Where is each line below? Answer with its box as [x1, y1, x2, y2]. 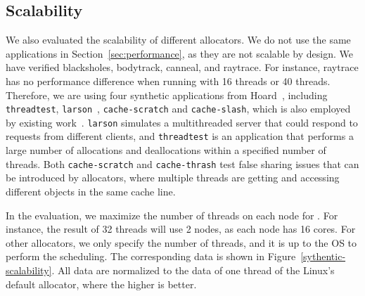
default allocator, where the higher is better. [6, 276, 197, 291]
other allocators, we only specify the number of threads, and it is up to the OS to [6, 235, 357, 250]
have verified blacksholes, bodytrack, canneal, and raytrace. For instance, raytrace [6, 60, 359, 75]
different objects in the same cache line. [6, 184, 176, 198]
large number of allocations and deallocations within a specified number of [6, 143, 326, 157]
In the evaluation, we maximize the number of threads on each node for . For [6, 207, 338, 222]
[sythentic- [300, 249, 346, 264]
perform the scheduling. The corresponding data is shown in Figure [6, 249, 296, 264]
